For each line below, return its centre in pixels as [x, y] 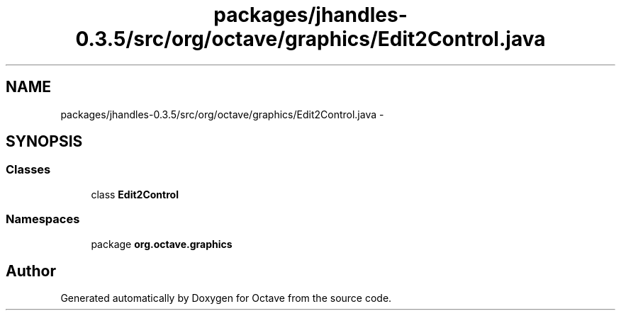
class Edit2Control [135, 194]
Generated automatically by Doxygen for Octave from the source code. [226, 298]
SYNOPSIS [44, 142]
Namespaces [43, 219]
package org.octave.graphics [162, 244]
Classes [28, 170]
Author [31, 271]
